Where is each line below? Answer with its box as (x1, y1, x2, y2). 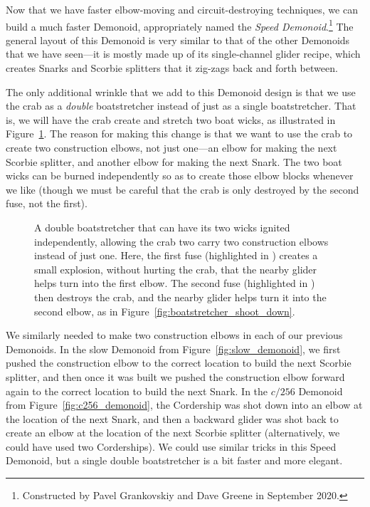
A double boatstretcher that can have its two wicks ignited (34, 219, 290, 234)
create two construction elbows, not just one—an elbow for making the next (6, 140, 337, 155)
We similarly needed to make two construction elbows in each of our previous (6, 328, 343, 343)
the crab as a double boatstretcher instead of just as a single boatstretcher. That (6, 98, 356, 113)
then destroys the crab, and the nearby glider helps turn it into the (34, 289, 327, 304)
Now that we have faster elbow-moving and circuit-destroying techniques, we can (6, 2, 358, 16)
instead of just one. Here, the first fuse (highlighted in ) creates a (34, 248, 318, 263)
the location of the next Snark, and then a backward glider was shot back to (6, 411, 339, 426)
